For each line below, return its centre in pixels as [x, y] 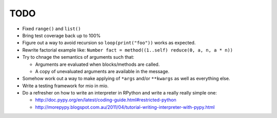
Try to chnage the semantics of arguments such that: [78, 57]
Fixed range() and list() [52, 29]
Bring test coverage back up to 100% [62, 35]
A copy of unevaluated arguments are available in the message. [102, 71]
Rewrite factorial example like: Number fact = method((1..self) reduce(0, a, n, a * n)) [128, 50]
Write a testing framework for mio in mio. [65, 86]
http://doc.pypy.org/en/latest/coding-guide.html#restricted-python [106, 100]
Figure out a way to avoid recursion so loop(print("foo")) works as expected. [109, 43]
